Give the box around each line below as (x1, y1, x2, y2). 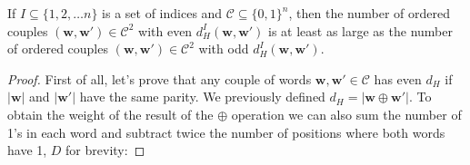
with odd (198, 39, 249, 58)
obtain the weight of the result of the (7, 104, 214, 123)
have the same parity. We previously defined (79, 87, 325, 106)
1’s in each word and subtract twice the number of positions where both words (7, 122, 445, 141)
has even (374, 69, 422, 88)
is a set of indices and (102, 4, 223, 22)
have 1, (7, 141, 47, 160)
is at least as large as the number (268, 21, 453, 40)
